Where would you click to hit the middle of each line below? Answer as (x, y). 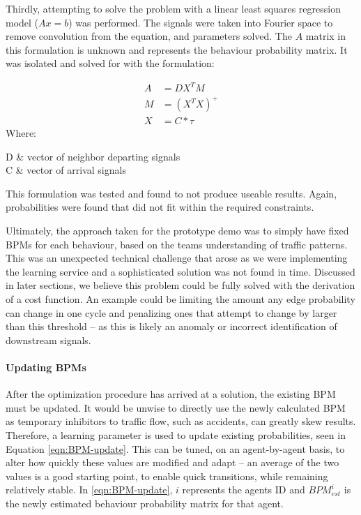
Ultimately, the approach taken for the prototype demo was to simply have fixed (177, 231)
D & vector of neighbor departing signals (93, 156)
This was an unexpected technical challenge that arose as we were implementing (177, 258)
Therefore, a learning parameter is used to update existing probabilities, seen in (176, 434)
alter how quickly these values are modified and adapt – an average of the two (172, 462)
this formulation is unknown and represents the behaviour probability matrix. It (177, 49)
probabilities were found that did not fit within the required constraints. (160, 207)
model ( (22, 22)
